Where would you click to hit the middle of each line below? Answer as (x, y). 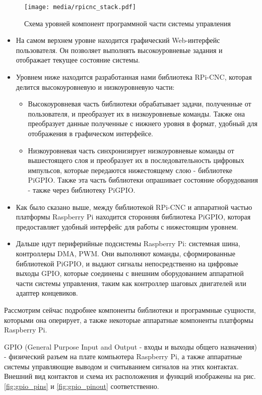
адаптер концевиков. (47, 293)
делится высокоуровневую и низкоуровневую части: (95, 87)
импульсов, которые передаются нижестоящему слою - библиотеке (130, 170)
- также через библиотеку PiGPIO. (82, 189)
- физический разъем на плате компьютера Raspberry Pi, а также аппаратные (123, 356)
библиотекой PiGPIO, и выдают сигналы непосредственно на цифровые (127, 263)
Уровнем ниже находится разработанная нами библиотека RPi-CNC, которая (134, 77)
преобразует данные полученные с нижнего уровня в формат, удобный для (143, 123)
